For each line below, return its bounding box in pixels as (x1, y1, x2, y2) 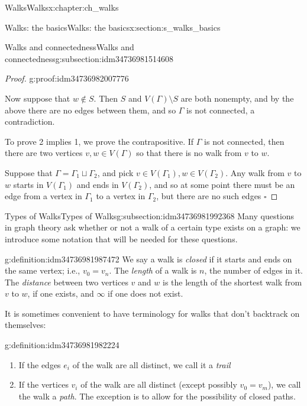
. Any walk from (225, 166, 285, 178)
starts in (13, 178, 44, 190)
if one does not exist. (108, 287, 183, 300)
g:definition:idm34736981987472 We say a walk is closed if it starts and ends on (5, 252, 292, 265)
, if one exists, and (27, 287, 94, 300)
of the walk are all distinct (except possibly (80, 378, 237, 391)
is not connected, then (204, 135, 285, 147)
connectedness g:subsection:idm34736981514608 (5, 52, 173, 64)
